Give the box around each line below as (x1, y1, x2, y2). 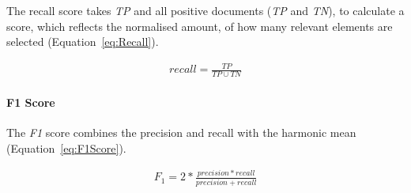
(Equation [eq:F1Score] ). (6, 139, 126, 156)
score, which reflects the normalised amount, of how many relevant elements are (6, 17, 393, 34)
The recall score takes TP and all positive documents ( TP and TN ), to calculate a (6, 2, 405, 18)
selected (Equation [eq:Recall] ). (6, 33, 159, 50)
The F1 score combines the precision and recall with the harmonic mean (6, 123, 356, 140)
